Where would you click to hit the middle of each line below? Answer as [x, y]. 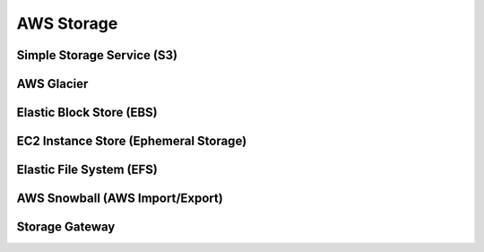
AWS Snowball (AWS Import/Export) [120, 199]
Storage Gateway [66, 227]
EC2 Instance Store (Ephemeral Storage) [132, 141]
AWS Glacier [52, 84]
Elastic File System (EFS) [87, 170]
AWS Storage [67, 23]
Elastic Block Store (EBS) [87, 113]
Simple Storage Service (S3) [97, 55]
